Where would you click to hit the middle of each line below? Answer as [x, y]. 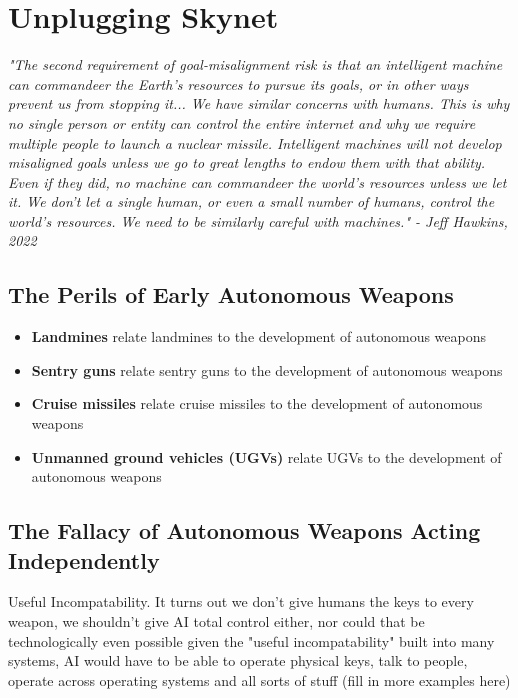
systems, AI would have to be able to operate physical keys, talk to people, [238, 660]
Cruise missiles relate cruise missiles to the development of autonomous [257, 403]
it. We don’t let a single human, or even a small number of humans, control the [251, 201]
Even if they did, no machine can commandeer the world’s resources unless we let [257, 181]
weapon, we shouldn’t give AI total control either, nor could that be [216, 621]
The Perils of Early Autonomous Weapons [231, 294]
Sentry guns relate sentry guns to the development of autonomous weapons [267, 369]
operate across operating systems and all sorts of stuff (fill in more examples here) [259, 679]
